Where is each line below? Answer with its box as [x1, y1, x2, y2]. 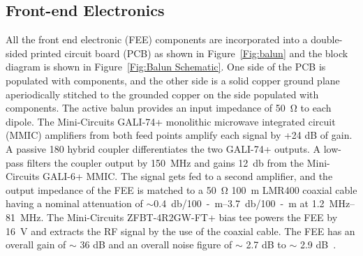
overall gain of [6, 237, 66, 252]
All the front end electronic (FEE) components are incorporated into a [6, 32, 308, 47]
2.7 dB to [246, 237, 286, 252]
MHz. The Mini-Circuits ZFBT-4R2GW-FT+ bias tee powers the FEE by [20, 209, 338, 224]
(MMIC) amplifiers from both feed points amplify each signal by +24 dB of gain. [6, 128, 353, 142]
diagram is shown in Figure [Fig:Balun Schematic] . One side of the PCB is [6, 59, 326, 74]
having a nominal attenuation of [6, 196, 143, 211]
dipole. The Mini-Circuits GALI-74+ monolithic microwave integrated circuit [6, 114, 336, 128]
